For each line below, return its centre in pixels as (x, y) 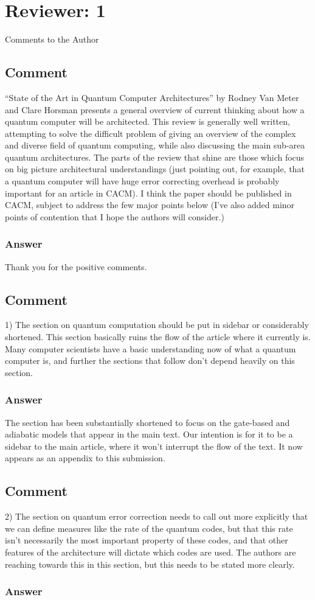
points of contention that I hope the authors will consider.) (115, 216)
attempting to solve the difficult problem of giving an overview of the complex (151, 133)
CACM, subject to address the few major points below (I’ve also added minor (150, 205)
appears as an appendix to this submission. (85, 458)
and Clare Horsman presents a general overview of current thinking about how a (155, 109)
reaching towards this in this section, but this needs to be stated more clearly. (150, 564)
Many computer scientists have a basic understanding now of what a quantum (151, 348)
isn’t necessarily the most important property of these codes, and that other (147, 540)
